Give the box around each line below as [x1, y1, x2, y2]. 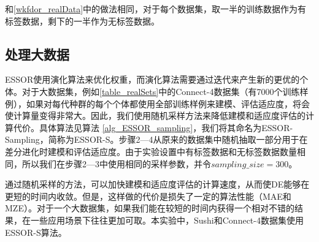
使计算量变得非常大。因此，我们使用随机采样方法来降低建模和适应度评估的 [5, 109, 306, 122]
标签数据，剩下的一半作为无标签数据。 [5, 14, 159, 27]
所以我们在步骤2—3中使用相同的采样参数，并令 [21, 157, 211, 170]
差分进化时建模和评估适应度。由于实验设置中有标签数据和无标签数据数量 [5, 145, 297, 157]
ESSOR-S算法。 [5, 225, 67, 238]
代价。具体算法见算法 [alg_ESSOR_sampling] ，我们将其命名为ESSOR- [13, 121, 293, 134]
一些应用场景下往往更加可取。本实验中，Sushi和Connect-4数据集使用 [30, 213, 304, 226]
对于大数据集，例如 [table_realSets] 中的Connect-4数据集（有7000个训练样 [21, 85, 309, 97]
